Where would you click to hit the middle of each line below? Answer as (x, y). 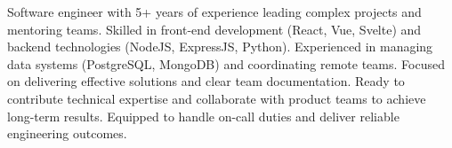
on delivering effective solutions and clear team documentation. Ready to (206, 81)
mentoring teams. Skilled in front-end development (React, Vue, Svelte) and (214, 29)
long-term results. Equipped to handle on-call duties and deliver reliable (203, 116)
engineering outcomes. (67, 133)
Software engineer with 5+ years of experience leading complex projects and (214, 12)
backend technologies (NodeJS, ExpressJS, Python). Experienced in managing (220, 47)
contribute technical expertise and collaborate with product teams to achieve (217, 98)
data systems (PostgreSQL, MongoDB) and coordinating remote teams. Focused (226, 63)
